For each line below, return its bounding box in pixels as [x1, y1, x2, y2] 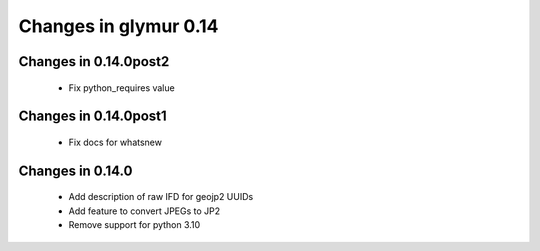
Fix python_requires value [68, 81, 175, 94]
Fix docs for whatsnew [68, 136, 162, 148]
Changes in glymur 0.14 [18, 15, 219, 37]
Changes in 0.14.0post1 [18, 108, 167, 125]
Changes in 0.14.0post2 [18, 53, 170, 70]
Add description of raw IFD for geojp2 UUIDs [68, 191, 254, 203]
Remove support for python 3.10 [68, 219, 201, 231]
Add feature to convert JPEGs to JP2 [68, 205, 221, 217]
